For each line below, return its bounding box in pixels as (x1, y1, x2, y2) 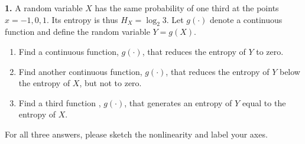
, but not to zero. (79, 77, 142, 89)
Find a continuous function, (18, 45, 119, 57)
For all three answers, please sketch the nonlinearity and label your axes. (5, 127, 268, 140)
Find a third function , (18, 96, 101, 109)
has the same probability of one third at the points (95, 2, 279, 14)
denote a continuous (210, 13, 283, 25)
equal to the (242, 96, 286, 109)
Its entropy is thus (51, 13, 118, 25)
